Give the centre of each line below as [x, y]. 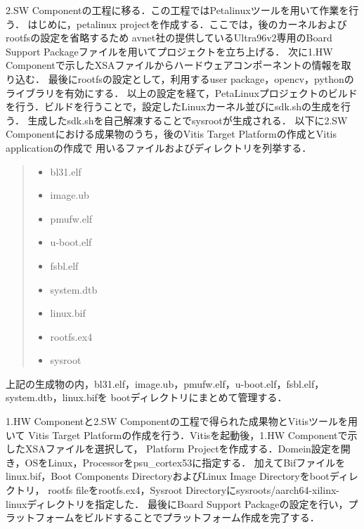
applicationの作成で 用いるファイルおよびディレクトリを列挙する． [159, 147]
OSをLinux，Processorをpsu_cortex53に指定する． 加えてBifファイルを [185, 462]
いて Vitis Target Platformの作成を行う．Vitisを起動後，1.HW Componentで [177, 435]
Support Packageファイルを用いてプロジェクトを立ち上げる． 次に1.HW [169, 51]
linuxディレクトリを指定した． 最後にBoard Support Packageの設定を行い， [177, 503]
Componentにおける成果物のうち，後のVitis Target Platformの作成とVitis [171, 134]
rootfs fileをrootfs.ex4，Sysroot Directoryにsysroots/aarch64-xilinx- [194, 490]
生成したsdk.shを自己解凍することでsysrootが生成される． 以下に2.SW [188, 120]
